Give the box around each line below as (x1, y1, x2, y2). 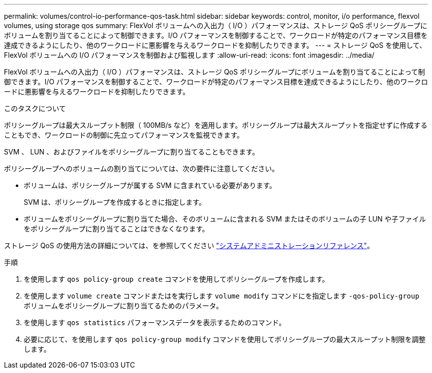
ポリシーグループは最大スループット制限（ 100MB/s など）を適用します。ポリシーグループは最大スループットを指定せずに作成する (4, 121, 428, 129)
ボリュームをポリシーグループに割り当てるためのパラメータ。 (24, 301, 223, 310)
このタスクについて (4, 104, 66, 112)
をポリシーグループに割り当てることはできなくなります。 (24, 224, 209, 233)
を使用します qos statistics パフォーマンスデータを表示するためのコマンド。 (24, 318, 286, 327)
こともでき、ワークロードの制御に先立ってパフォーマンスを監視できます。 (4, 131, 244, 139)
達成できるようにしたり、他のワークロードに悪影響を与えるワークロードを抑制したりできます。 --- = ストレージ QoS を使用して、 (4, 41, 427, 49)
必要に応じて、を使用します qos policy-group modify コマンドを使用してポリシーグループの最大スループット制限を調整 (24, 335, 426, 343)
